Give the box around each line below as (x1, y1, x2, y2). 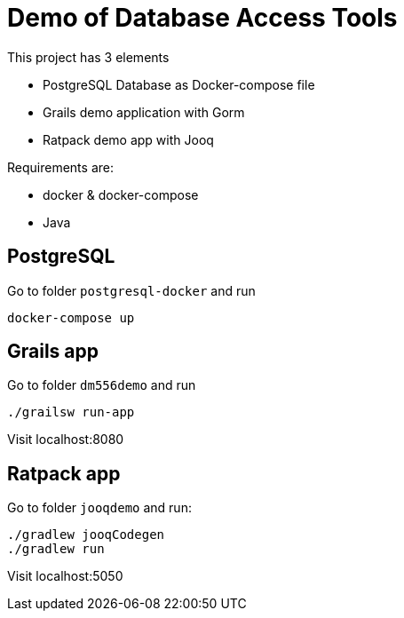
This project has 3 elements (7, 49, 170, 65)
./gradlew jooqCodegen (7, 527, 165, 543)
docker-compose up (7, 310, 135, 325)
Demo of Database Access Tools (7, 3, 398, 33)
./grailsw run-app (7, 405, 135, 420)
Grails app (7, 340, 99, 363)
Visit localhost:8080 (7, 432, 124, 448)
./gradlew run (7, 542, 105, 557)
